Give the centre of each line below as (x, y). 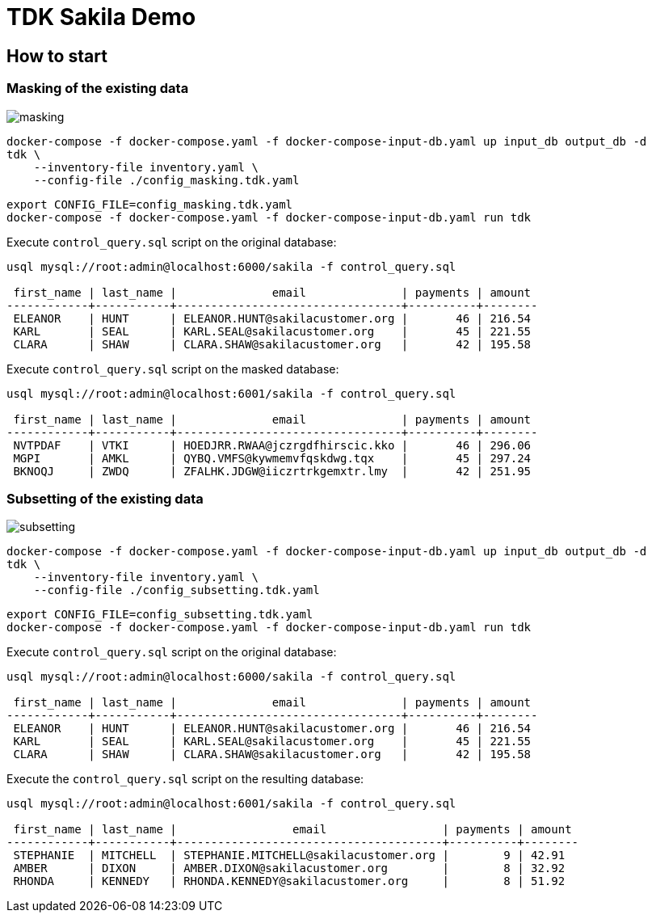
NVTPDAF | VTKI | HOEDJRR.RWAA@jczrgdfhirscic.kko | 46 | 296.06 (272, 445)
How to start (57, 56)
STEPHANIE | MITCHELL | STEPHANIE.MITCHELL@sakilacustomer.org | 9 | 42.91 (289, 856)
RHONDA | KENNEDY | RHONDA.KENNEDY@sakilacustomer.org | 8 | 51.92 (289, 881)
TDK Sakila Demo (101, 17)
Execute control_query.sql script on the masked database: (173, 369)
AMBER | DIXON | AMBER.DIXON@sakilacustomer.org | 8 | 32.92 (289, 868)
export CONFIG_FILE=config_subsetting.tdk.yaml (160, 615)
